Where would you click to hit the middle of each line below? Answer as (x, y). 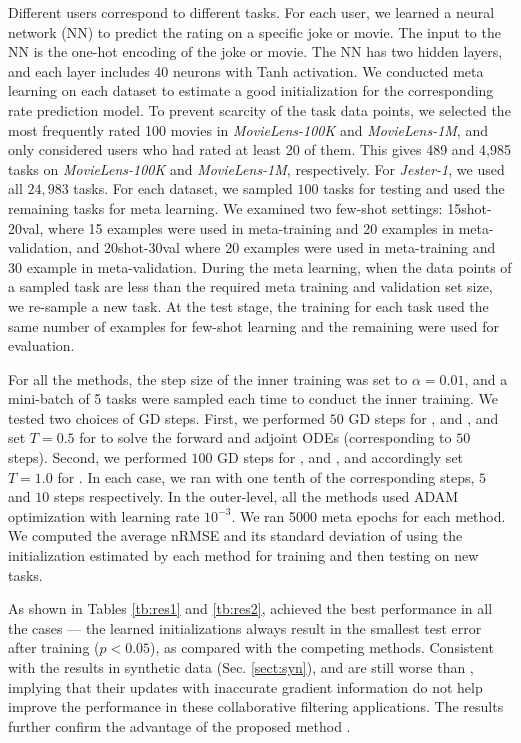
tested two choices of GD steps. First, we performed (167, 417)
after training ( (54, 647)
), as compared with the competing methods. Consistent (322, 647)
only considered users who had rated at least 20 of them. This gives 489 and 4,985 (259, 149)
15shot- (469, 207)
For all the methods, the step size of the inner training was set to (208, 378)
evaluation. (41, 345)
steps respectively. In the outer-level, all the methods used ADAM (256, 496)
